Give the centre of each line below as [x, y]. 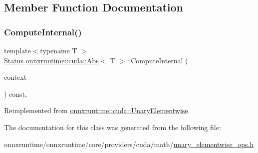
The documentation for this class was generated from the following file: [113, 127]
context [15, 77]
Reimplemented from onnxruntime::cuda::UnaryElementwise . [97, 110]
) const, [15, 93]
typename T [59, 50]
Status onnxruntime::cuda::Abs [51, 60]
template [17, 50]
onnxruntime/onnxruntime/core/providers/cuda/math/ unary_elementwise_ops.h [129, 144]
